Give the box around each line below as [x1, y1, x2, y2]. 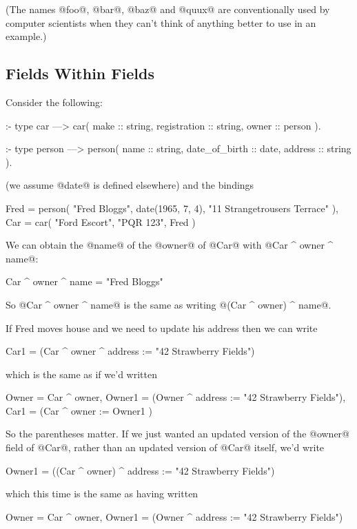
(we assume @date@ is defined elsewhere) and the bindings [6, 178, 254, 192]
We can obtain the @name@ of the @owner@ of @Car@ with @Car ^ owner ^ [6, 238, 334, 252]
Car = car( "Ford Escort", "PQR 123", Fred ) [6, 214, 196, 229]
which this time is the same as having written [6, 486, 198, 501]
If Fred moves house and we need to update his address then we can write [6, 320, 318, 335]
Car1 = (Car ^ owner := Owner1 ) [6, 403, 152, 417]
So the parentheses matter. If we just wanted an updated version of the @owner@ [6, 426, 349, 441]
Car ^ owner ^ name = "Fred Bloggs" [6, 274, 163, 289]
